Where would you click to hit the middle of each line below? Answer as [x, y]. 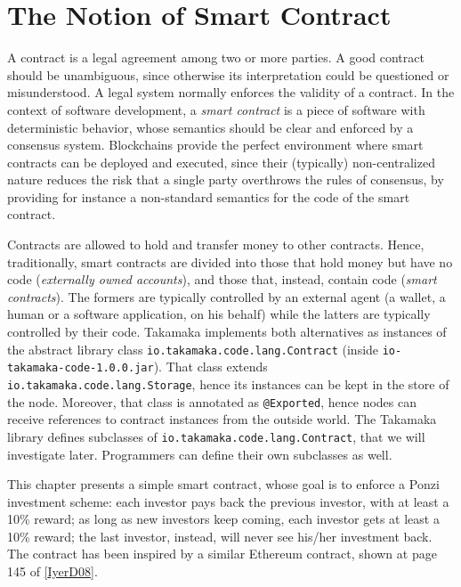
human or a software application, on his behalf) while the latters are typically [219, 314]
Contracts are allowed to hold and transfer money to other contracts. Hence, [216, 245]
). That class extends [210, 367]
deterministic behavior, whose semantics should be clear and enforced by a [210, 127]
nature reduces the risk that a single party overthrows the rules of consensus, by [226, 179]
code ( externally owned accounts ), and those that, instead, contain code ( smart [222, 279]
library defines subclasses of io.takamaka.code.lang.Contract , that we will [216, 436]
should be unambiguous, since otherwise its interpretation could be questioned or [228, 74]
